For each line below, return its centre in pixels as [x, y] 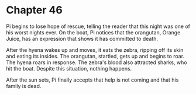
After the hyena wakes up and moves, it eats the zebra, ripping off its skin [95, 50]
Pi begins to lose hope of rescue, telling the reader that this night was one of [98, 26]
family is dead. [24, 86]
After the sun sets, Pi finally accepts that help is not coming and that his [92, 80]
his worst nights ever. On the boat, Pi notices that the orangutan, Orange [93, 32]
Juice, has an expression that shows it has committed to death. [82, 38]
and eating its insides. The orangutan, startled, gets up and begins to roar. [95, 56]
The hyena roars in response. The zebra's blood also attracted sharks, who [97, 62]
